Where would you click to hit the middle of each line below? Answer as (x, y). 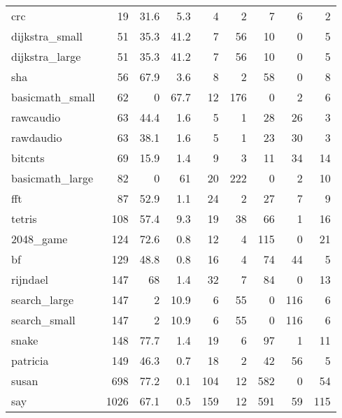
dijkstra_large (46, 56)
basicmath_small (53, 97)
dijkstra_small (47, 36)
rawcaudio (36, 117)
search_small (43, 320)
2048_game (40, 239)
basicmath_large (52, 178)
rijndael (30, 279)
